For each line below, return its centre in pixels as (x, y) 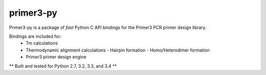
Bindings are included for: (35, 36)
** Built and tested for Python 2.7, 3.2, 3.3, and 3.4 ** (63, 66)
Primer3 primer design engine (56, 57)
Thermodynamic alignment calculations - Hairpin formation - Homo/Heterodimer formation (118, 50)
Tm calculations (42, 43)
